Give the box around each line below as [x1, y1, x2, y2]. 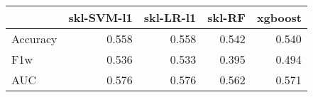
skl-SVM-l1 [68, 9, 133, 25]
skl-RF [207, 9, 246, 25]
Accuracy [11, 30, 57, 47]
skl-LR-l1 [143, 9, 197, 25]
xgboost [256, 9, 302, 25]
